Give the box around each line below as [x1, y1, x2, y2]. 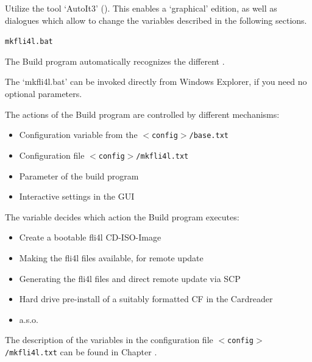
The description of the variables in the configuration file [5, 333, 213, 346]
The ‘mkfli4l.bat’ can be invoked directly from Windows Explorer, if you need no [5, 75, 307, 88]
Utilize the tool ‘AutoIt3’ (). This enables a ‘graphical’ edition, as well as [5, 2, 277, 14]
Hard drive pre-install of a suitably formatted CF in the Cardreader [19, 292, 273, 305]
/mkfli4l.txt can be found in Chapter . [5, 345, 157, 358]
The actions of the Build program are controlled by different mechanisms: [5, 107, 280, 120]
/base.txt [189, 131, 229, 140]
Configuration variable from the [19, 128, 138, 141]
